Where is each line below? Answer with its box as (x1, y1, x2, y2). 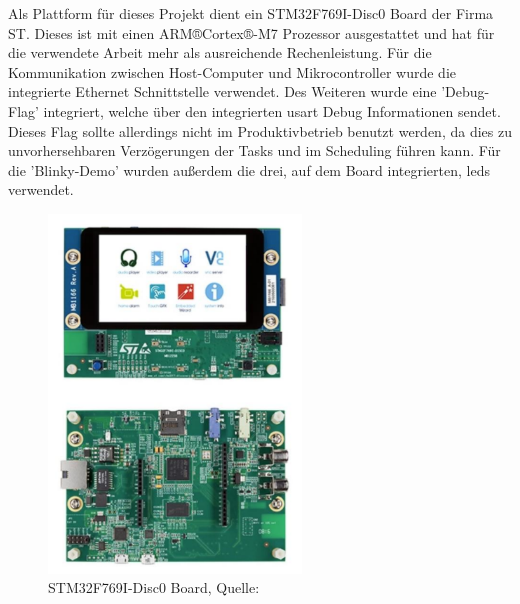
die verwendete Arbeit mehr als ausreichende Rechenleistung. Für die (8, 42, 432, 63)
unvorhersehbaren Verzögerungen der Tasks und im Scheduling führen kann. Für (8, 140, 501, 161)
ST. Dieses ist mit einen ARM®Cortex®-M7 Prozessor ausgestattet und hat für (8, 22, 495, 43)
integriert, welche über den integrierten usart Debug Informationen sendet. (43, 100, 501, 121)
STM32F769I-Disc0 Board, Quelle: (48, 577, 260, 598)
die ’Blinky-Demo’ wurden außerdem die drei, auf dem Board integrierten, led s (8, 159, 490, 180)
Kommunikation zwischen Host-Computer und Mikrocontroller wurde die (8, 61, 456, 82)
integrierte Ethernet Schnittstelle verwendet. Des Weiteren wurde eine (8, 81, 437, 102)
